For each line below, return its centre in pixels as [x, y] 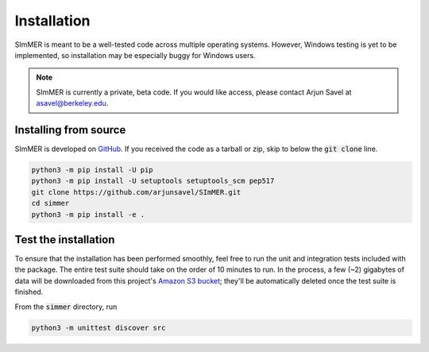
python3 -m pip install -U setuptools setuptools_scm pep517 [153, 181]
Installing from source [70, 130]
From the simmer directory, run [66, 307]
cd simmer [50, 203]
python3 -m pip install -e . [88, 214]
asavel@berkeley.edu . [72, 103]
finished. [29, 292]
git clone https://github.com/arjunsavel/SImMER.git [136, 192]
